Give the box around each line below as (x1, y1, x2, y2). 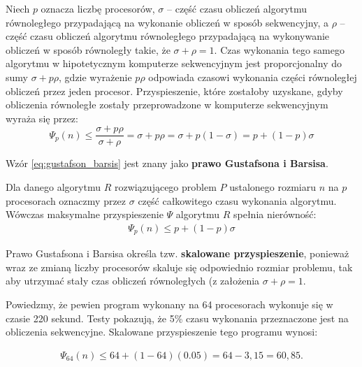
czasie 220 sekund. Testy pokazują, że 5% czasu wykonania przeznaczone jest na (6, 310, 349, 325)
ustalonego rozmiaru (229, 180, 317, 194)
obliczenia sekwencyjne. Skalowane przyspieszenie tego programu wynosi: (6, 324, 318, 339)
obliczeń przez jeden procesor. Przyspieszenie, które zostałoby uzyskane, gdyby (6, 83, 343, 98)
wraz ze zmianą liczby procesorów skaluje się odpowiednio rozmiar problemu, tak (6, 259, 353, 274)
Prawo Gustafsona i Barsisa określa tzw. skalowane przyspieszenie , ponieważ (6, 246, 349, 261)
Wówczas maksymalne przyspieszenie (6, 207, 164, 222)
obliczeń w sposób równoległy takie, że (6, 42, 171, 57)
